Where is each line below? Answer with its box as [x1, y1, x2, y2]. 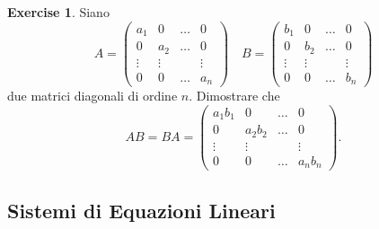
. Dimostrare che [189, 86, 280, 105]
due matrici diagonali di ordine [7, 86, 178, 105]
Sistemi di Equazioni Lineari [7, 196, 276, 224]
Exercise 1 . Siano [7, 3, 110, 21]
